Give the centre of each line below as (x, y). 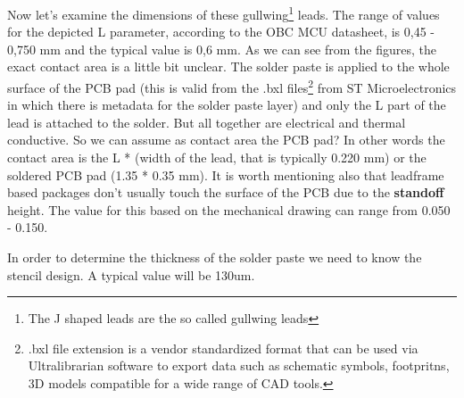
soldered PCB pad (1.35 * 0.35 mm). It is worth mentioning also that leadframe (226, 174)
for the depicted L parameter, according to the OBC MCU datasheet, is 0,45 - (221, 32)
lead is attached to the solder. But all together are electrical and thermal (207, 122)
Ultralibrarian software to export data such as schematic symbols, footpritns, (239, 365)
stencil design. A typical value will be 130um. (131, 274)
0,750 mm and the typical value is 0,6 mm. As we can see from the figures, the (222, 49)
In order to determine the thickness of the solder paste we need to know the (215, 257)
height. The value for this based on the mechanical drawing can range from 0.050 (229, 209)
